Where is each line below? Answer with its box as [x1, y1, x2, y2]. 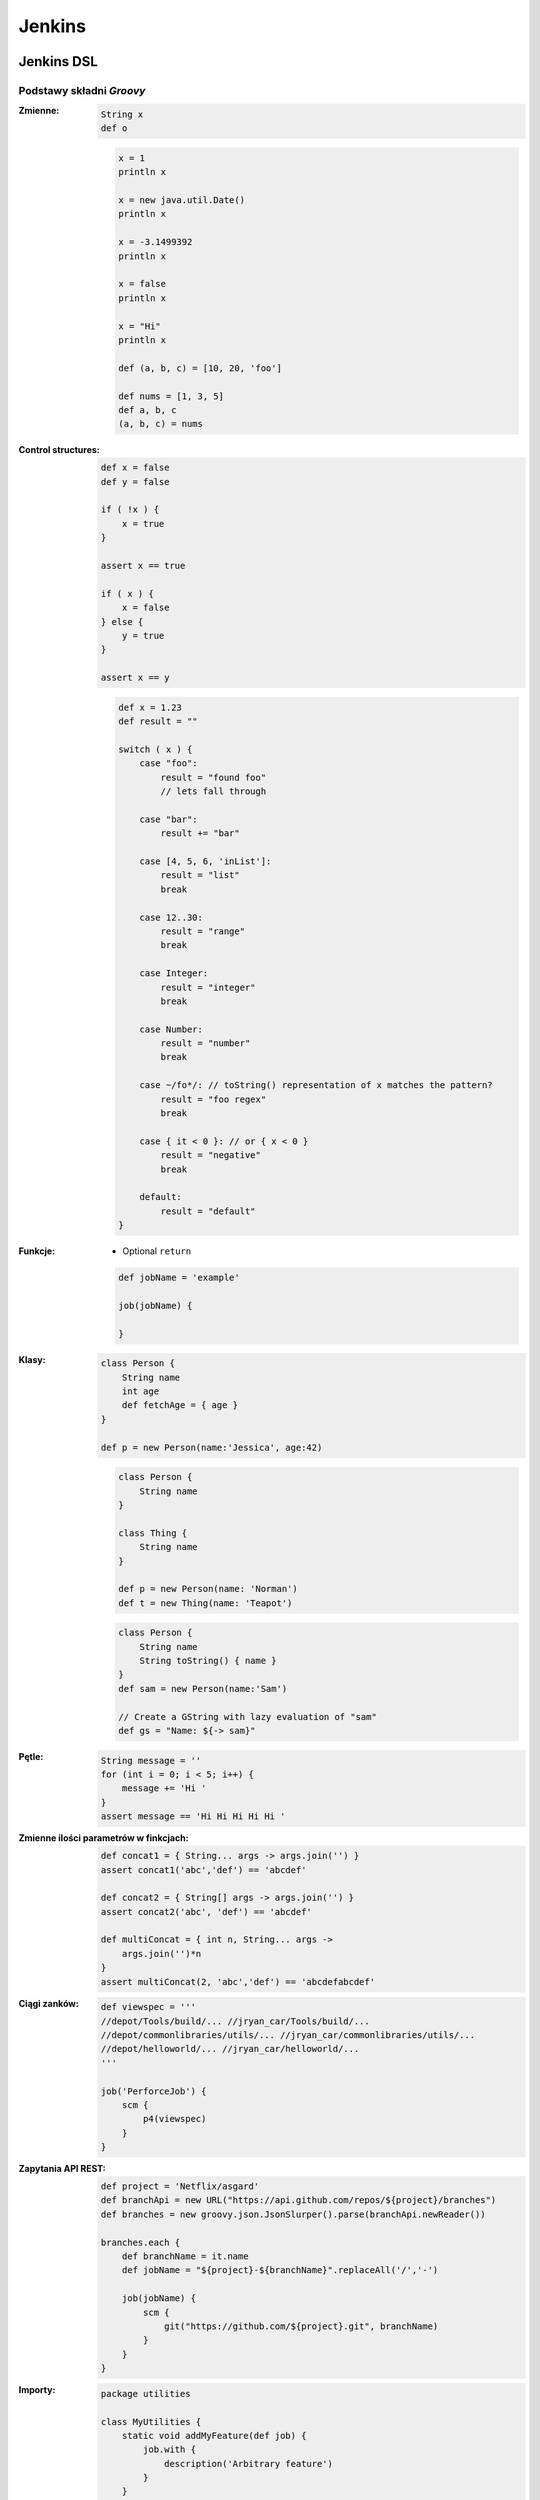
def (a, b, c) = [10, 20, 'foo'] [118, 362, 282, 374]
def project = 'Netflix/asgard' [100, 2181, 260, 2192]
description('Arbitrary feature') [163, 2458, 334, 2469]
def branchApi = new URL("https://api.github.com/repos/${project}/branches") [100, 2195, 497, 2206]
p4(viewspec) [143, 2113, 207, 2125]
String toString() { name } [139, 1655, 277, 1667]
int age [121, 1386, 160, 1397]
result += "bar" [160, 828, 240, 839]
